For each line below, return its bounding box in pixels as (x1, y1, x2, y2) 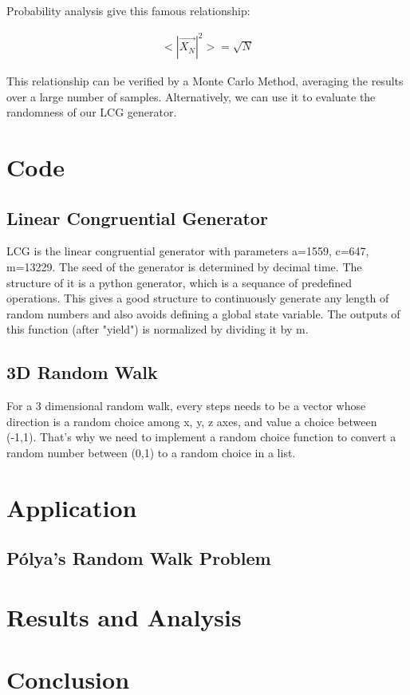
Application (6, 491, 137, 523)
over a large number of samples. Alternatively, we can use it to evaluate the (6, 88, 376, 105)
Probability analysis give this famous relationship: (6, 2, 250, 18)
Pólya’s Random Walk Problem (6, 546, 271, 571)
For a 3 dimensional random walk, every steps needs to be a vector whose (6, 397, 366, 414)
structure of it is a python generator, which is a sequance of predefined (6, 274, 352, 290)
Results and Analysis (6, 600, 242, 633)
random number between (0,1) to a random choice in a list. (6, 444, 296, 461)
